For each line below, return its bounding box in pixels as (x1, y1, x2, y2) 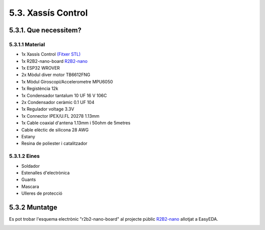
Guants (21, 177, 36, 182)
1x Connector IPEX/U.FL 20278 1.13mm (21, 113, 100, 119)
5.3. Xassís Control (9, 7, 88, 18)
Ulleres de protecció (21, 190, 62, 196)
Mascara (21, 183, 39, 189)
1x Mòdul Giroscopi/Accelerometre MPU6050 (21, 78, 113, 84)
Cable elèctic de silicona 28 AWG (21, 127, 89, 132)
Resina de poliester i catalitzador (21, 140, 88, 147)
